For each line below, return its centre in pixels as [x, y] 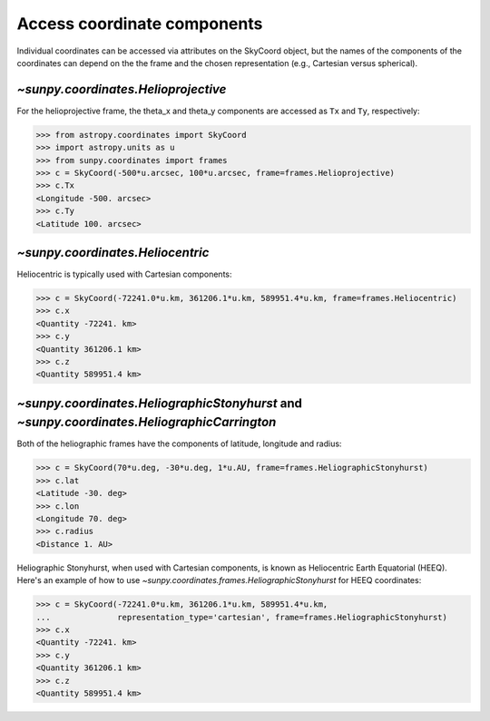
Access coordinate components [140, 24]
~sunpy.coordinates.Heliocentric [113, 253]
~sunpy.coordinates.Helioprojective [122, 89]
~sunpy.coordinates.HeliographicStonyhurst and [160, 403]
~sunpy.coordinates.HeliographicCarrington [147, 422]
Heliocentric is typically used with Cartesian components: [124, 274]
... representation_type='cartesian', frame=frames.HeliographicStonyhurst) [242, 617]
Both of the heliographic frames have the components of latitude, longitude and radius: [179, 443]
